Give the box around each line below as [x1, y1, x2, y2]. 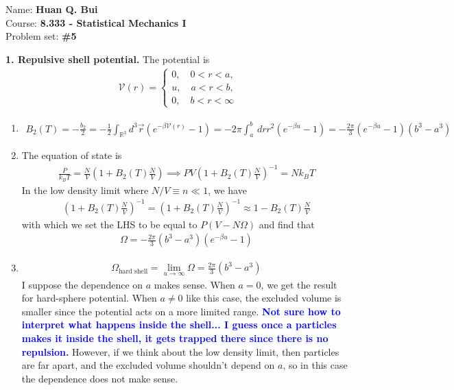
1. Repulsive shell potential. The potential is [5, 51, 210, 66]
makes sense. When [154, 277, 235, 291]
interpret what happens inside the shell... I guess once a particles [21, 317, 337, 332]
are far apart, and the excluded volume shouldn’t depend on [21, 358, 275, 372]
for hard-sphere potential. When [21, 291, 157, 305]
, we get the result [261, 277, 337, 291]
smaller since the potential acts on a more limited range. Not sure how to [21, 304, 341, 318]
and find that [259, 217, 315, 231]
